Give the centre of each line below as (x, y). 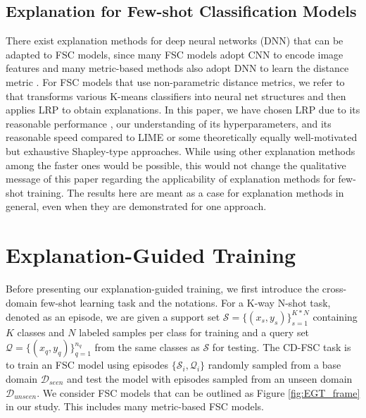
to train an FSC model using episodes (87, 365)
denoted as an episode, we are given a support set (113, 316)
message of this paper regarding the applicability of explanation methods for (170, 179)
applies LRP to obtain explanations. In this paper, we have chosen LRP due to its (183, 110)
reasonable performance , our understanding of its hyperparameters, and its (169, 123)
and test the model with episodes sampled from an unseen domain (210, 378)
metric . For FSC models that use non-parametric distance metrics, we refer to (175, 81)
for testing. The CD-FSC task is (282, 347)
